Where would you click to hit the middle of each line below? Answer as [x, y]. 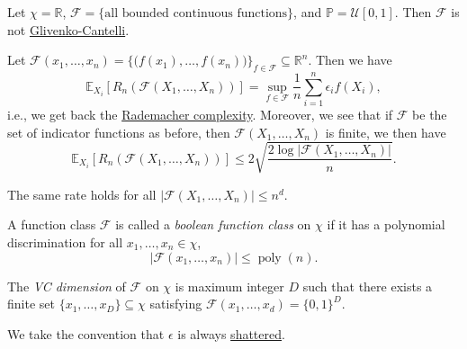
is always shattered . [231, 333]
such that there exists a [368, 286]
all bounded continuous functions [196, 13]
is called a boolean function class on [213, 224]
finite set [31, 304]
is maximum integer [229, 286]
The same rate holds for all [82, 194]
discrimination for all [65, 242]
